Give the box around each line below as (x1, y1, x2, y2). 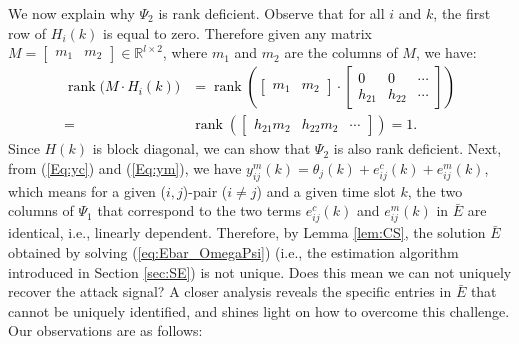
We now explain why (8, 3, 135, 23)
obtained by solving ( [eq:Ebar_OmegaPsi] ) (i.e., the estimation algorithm (8, 241, 459, 262)
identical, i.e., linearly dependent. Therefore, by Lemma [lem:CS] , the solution (8, 222, 486, 243)
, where (162, 42, 208, 63)
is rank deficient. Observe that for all (158, 3, 385, 23)
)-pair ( (182, 180, 228, 201)
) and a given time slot (256, 180, 396, 201)
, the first (433, 3, 491, 23)
